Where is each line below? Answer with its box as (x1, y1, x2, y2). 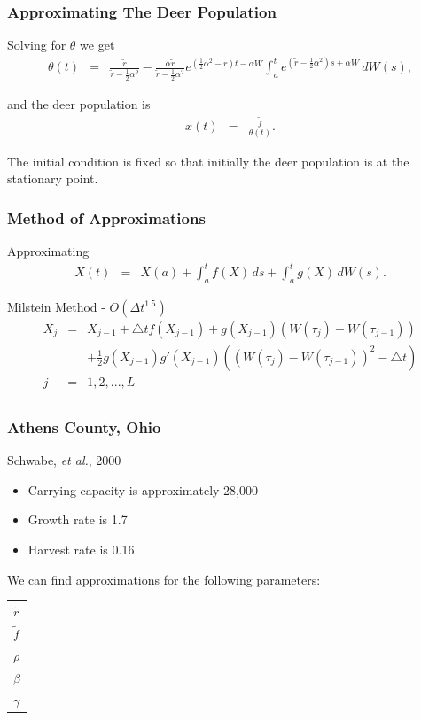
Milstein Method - (7, 297, 105, 315)
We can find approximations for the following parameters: (7, 569, 321, 588)
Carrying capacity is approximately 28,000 (27, 480, 259, 499)
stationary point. (7, 169, 98, 188)
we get (80, 35, 115, 54)
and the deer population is (7, 94, 151, 112)
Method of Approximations (7, 206, 206, 228)
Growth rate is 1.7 (27, 510, 128, 529)
